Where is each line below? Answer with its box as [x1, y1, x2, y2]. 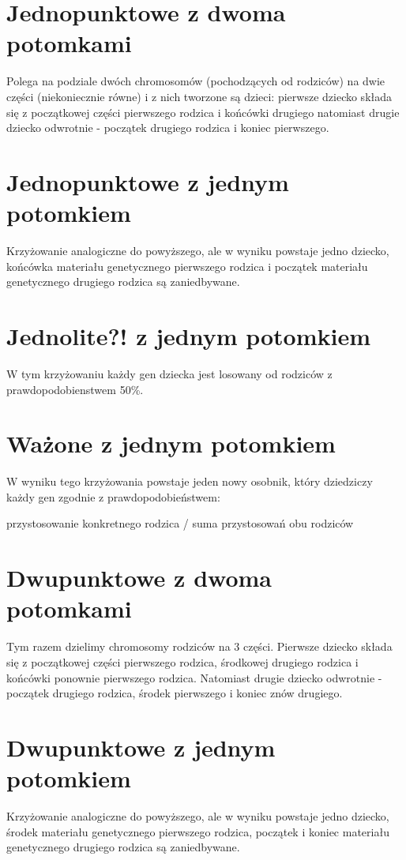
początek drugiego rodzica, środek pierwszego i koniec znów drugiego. [6, 685, 343, 701]
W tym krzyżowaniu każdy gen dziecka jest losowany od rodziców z [6, 365, 333, 381]
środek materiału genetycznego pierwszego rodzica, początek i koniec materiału [6, 823, 389, 839]
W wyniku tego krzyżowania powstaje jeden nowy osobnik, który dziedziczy [6, 473, 373, 490]
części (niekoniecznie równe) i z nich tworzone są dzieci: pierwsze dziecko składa [6, 88, 393, 104]
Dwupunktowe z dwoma [6, 561, 272, 594]
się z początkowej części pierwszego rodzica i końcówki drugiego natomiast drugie [6, 103, 400, 120]
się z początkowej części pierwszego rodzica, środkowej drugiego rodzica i [6, 653, 359, 670]
